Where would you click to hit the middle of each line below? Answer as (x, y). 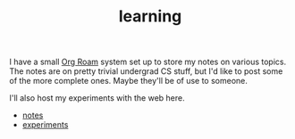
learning (150, 16)
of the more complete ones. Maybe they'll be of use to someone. (129, 81)
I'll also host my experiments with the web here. (97, 98)
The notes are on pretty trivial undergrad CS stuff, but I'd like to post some (146, 71)
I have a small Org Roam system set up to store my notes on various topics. (148, 62)
